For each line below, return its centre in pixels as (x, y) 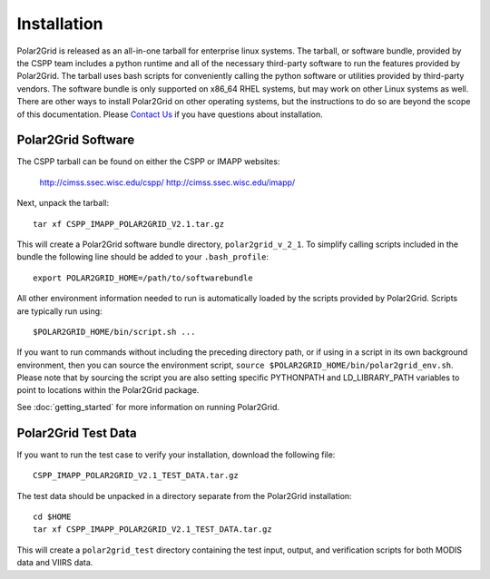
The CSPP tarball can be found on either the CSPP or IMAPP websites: (148, 162)
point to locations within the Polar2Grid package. (108, 390)
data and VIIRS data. (55, 563)
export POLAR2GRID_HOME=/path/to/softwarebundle (143, 278)
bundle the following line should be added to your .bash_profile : (143, 257)
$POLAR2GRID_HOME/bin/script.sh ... (114, 332)
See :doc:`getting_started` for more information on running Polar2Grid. (148, 407)
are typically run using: (60, 311)
